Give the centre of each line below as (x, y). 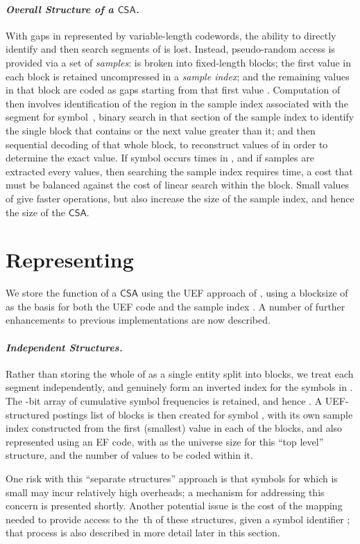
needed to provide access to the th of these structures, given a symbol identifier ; (178, 519)
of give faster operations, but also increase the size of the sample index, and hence (180, 198)
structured (28, 414)
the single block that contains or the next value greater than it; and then (161, 130)
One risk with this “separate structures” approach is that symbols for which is (172, 478)
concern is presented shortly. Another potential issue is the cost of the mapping (174, 506)
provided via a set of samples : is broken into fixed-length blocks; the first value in (179, 62)
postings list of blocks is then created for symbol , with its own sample (203, 414)
